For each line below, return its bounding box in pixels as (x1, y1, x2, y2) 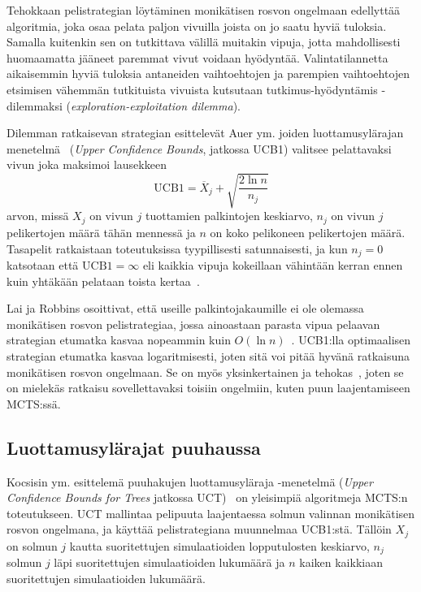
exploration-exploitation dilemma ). (71, 97, 241, 114)
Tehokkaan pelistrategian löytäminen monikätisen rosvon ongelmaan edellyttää (7, 2, 401, 18)
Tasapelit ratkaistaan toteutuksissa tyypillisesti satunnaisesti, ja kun (7, 240, 348, 257)
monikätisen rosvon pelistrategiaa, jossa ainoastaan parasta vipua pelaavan (7, 315, 380, 332)
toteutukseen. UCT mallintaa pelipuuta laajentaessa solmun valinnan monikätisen (7, 504, 415, 521)
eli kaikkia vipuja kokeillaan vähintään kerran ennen (142, 256, 403, 273)
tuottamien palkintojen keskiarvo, (145, 207, 313, 224)
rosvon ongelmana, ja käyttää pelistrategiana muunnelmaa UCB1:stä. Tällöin (7, 521, 392, 538)
